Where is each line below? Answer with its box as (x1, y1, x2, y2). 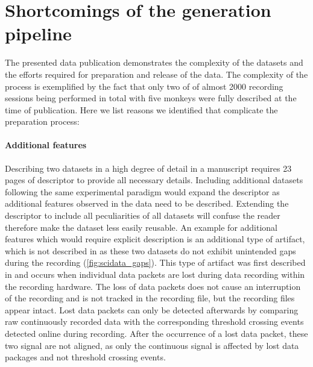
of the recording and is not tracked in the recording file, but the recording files (5, 292, 295, 304)
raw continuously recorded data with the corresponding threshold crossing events (5, 315, 304, 328)
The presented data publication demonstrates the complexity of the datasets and (5, 56, 303, 69)
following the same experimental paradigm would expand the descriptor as (5, 185, 280, 198)
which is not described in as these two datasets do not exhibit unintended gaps (5, 244, 296, 257)
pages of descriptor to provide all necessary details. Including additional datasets (5, 174, 303, 186)
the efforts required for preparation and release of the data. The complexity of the (5, 67, 308, 80)
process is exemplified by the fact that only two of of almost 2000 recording (5, 80, 283, 92)
